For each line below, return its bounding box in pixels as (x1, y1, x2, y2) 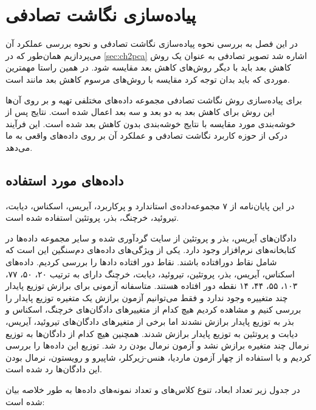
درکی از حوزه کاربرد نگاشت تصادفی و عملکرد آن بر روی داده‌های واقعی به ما (5, 129, 288, 142)
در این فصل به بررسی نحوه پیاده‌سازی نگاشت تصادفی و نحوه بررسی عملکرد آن (5, 37, 298, 50)
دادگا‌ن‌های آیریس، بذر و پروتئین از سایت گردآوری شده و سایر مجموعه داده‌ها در (5, 231, 297, 244)
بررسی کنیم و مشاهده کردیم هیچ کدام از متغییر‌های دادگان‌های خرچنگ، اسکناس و (5, 303, 301, 316)
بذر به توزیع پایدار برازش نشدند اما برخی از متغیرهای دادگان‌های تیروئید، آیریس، (5, 315, 294, 328)
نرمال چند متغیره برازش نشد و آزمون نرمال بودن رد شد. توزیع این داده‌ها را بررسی (5, 339, 309, 352)
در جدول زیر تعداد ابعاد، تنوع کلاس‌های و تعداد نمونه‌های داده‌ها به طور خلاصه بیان (5, 383, 300, 395)
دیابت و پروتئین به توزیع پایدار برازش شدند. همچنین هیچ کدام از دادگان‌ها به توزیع (5, 327, 298, 339)
